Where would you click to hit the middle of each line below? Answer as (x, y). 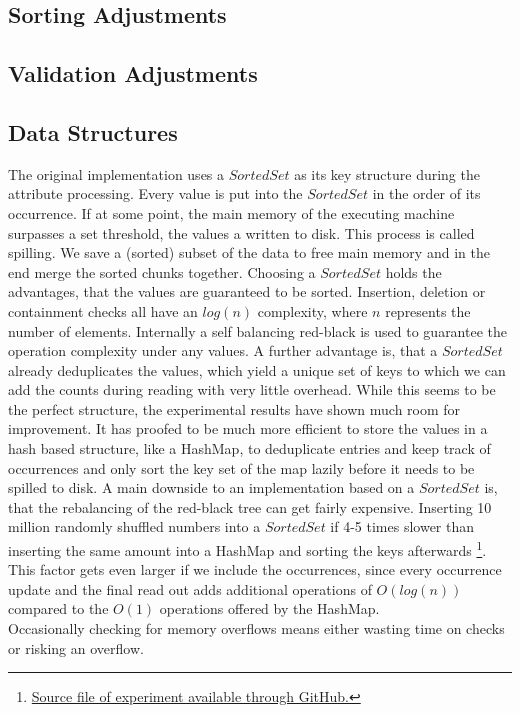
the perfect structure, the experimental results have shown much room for (234, 408)
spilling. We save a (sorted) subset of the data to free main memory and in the (249, 252)
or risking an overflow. (76, 647)
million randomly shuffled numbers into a (134, 526)
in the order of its (426, 193)
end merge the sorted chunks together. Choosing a (162, 271)
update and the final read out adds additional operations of (190, 588)
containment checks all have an (103, 310)
